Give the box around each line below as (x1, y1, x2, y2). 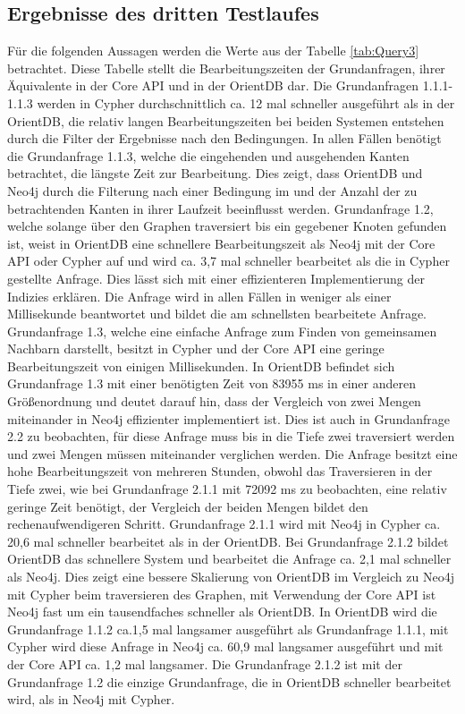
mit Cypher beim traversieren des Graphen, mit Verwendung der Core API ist (7, 584, 436, 603)
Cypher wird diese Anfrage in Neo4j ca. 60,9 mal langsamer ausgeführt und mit (7, 637, 444, 656)
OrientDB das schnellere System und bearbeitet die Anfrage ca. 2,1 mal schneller (7, 549, 452, 568)
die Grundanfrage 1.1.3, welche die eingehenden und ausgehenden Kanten (7, 146, 410, 165)
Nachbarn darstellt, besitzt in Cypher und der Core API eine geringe (7, 339, 385, 358)
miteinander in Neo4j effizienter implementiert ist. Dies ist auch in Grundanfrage (7, 409, 450, 428)
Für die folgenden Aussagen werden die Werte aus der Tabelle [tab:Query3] (7, 41, 419, 60)
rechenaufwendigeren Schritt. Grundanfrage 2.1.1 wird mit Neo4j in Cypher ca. (7, 514, 441, 533)
